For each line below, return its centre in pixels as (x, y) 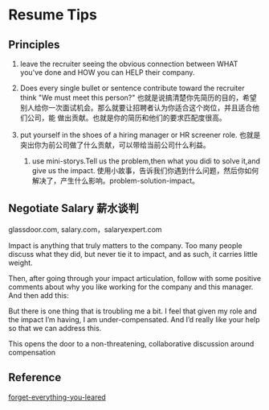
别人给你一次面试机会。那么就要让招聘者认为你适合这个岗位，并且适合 (136, 108)
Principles (34, 45)
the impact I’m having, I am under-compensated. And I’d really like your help (134, 319)
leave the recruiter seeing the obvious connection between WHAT (129, 64)
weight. (21, 263)
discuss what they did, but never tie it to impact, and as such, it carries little (133, 254)
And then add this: (39, 295)
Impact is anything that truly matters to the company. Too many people (125, 245)
